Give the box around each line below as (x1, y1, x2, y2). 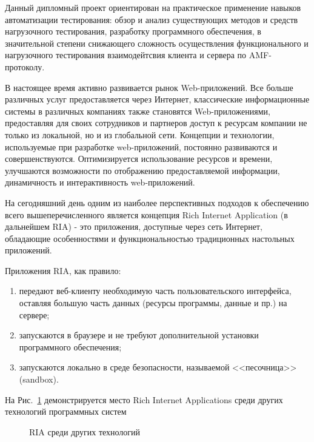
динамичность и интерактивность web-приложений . (5, 176, 195, 189)
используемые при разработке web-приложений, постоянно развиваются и (5, 140, 278, 153)
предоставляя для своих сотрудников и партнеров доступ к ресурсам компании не (5, 116, 307, 129)
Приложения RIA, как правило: (5, 264, 121, 276)
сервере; (19, 308, 50, 321)
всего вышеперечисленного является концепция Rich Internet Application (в (5, 208, 288, 221)
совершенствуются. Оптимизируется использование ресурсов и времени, (5, 152, 273, 165)
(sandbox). (19, 373, 59, 386)
